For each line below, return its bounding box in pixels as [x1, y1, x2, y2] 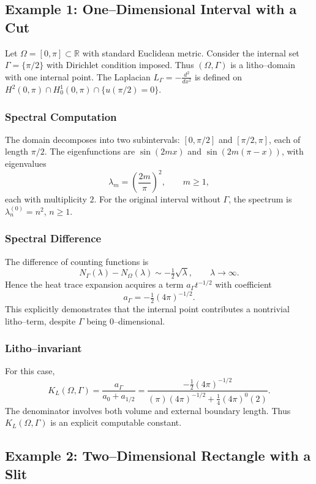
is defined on [194, 70, 242, 83]
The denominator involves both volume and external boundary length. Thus [5, 404, 291, 417]
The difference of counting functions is [5, 255, 149, 267]
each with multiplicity [5, 193, 87, 206]
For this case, [5, 364, 55, 377]
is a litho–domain [230, 58, 296, 71]
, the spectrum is [228, 193, 292, 206]
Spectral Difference [5, 231, 102, 246]
